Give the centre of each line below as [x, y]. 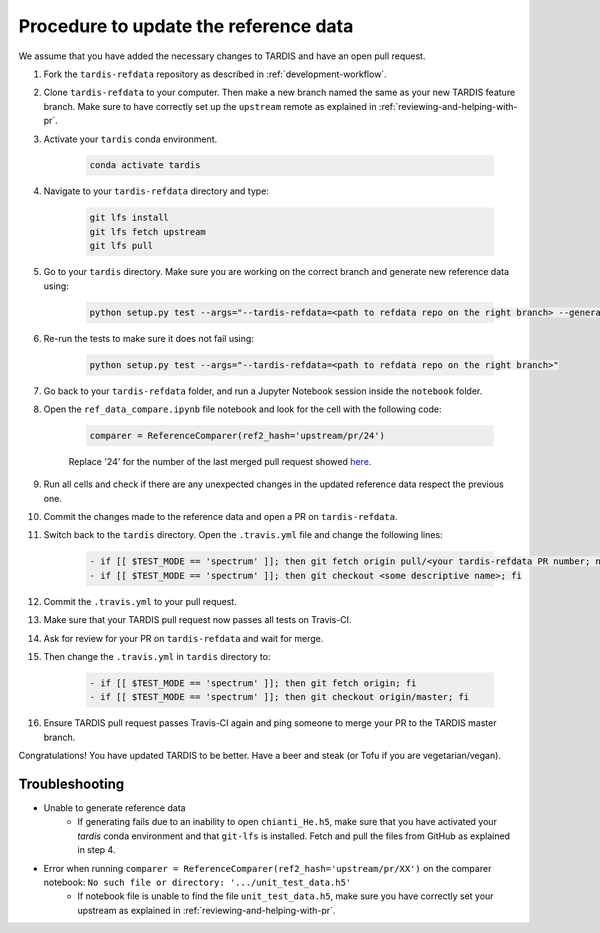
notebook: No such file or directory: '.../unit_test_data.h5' [197, 882]
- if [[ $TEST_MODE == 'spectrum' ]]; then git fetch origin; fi [253, 683]
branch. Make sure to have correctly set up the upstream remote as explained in [210, 106]
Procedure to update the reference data [186, 26]
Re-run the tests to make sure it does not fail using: [149, 338]
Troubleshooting [71, 783]
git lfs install [129, 218]
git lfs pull [121, 246]
